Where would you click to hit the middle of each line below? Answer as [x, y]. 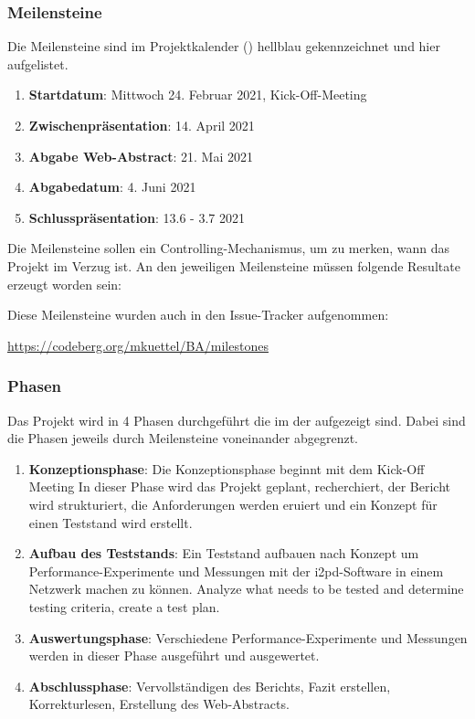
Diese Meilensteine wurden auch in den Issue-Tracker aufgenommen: [198, 315]
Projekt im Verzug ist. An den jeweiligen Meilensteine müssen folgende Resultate [234, 265]
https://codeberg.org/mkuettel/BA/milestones [138, 345]
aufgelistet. [38, 63]
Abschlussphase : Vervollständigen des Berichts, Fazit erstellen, [210, 686]
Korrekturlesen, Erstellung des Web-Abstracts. [159, 704]
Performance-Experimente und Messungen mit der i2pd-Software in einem [236, 571]
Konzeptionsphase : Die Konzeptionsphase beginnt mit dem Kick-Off [227, 468]
